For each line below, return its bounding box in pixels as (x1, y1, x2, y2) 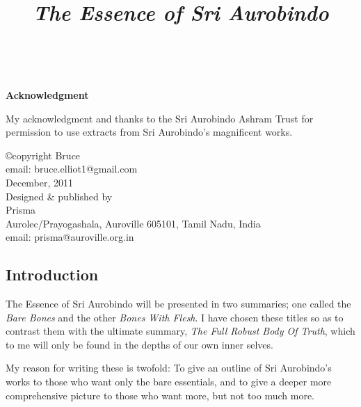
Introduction (6, 264, 99, 285)
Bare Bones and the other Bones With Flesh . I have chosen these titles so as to (6, 310, 344, 324)
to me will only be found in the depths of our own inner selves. (6, 337, 273, 351)
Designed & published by (6, 189, 113, 203)
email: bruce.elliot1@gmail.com (6, 161, 138, 176)
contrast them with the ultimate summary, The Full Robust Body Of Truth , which (6, 324, 355, 338)
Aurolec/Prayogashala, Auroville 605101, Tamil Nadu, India (6, 216, 261, 230)
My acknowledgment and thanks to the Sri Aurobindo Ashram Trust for (6, 111, 314, 125)
